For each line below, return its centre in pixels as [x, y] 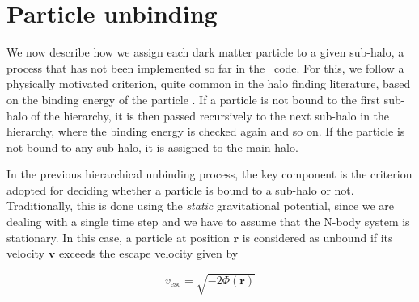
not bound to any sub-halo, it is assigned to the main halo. [152, 147]
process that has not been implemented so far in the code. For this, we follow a [205, 67]
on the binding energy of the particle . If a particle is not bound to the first [193, 99]
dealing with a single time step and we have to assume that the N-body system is [208, 222]
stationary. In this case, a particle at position [118, 237]
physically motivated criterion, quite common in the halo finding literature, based [209, 84]
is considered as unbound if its [317, 237]
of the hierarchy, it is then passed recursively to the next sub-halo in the [210, 115]
